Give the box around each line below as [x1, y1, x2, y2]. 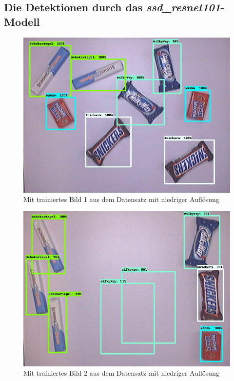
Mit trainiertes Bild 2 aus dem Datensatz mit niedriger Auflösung [23, 368, 219, 378]
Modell [4, 14, 40, 29]
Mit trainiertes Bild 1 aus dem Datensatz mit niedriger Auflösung [23, 194, 219, 204]
